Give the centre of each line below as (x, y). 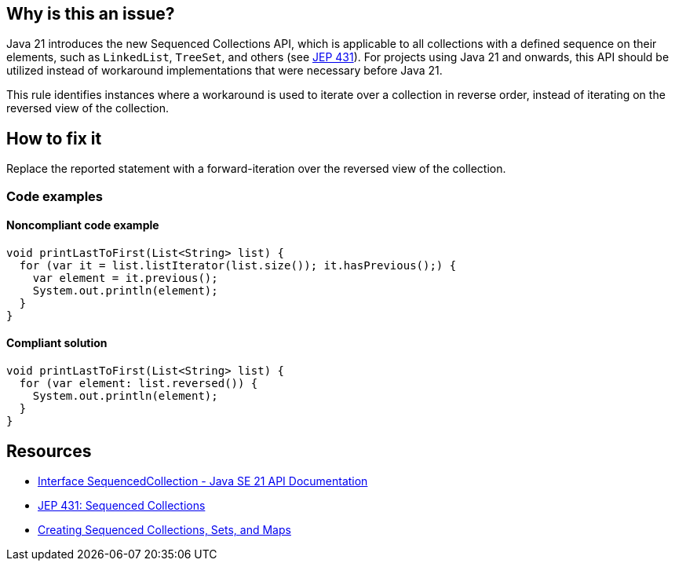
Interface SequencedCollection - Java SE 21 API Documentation (203, 481)
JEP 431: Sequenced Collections (122, 505)
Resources (49, 451)
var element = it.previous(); (125, 278)
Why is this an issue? (91, 14)
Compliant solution (57, 343)
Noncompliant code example (83, 225)
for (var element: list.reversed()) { (139, 384)
